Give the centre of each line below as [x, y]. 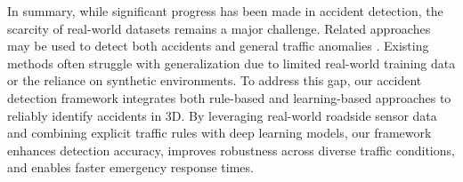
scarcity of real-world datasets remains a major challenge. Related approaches [219, 28]
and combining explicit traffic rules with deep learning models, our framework [219, 133]
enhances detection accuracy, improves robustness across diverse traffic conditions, [231, 150]
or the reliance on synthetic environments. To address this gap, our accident [215, 80]
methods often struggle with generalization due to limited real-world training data [231, 63]
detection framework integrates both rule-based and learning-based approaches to [229, 97]
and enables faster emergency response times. [130, 167]
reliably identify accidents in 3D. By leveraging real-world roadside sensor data [222, 115]
